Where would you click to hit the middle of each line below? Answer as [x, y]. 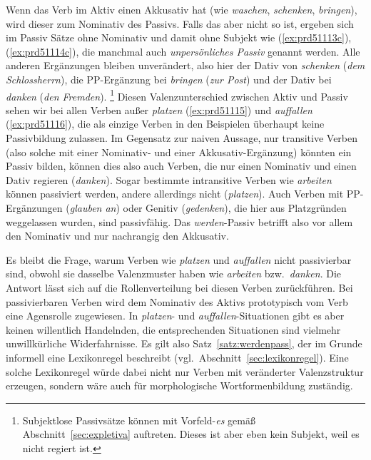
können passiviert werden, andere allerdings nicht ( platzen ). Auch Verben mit [175, 194]
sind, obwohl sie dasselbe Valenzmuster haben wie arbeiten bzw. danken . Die [174, 274]
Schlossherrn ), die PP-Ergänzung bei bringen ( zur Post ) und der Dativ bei [169, 79]
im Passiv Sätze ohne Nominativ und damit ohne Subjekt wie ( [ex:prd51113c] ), [179, 37]
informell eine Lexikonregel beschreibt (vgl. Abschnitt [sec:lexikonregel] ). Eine [177, 357]
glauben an [93, 207]
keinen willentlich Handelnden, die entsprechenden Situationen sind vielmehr [173, 329]
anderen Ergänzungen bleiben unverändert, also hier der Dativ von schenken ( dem [185, 65]
